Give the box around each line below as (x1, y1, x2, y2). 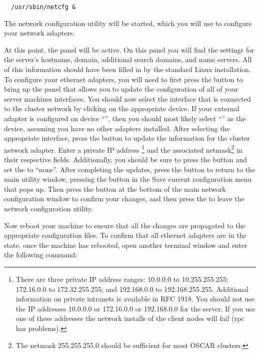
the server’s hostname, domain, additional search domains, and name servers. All (4, 54, 252, 65)
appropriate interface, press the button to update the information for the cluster (4, 133, 250, 143)
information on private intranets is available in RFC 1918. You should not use (15, 293, 255, 304)
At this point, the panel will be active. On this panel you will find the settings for (4, 44, 254, 55)
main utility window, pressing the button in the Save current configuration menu (4, 174, 252, 184)
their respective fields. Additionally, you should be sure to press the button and (4, 154, 247, 165)
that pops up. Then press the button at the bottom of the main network (4, 183, 226, 194)
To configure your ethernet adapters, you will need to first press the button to (4, 74, 243, 84)
